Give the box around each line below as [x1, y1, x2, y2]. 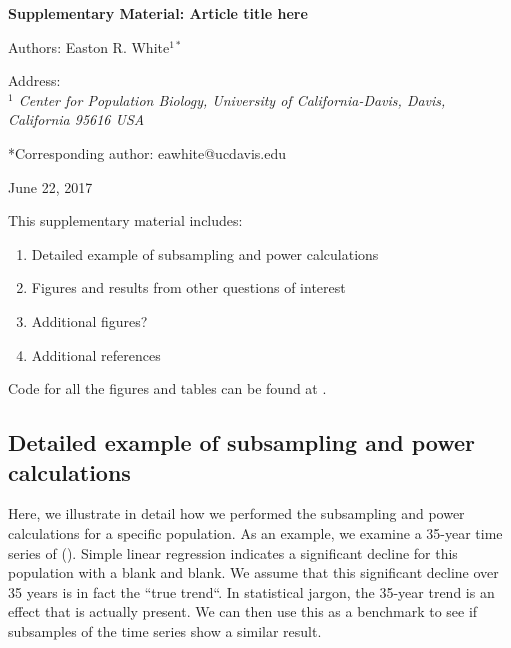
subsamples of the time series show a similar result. [8, 620, 322, 641]
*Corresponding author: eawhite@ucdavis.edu [8, 142, 286, 163]
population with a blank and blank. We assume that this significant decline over [8, 562, 499, 583]
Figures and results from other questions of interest [31, 277, 346, 298]
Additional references [31, 344, 161, 365]
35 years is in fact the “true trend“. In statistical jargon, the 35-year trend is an [8, 581, 495, 602]
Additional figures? [31, 310, 148, 331]
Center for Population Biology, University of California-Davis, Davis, [18, 89, 446, 110]
